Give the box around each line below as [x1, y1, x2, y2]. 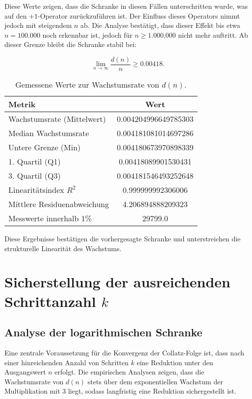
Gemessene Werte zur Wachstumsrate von [15, 79, 159, 91]
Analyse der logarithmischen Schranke [4, 325, 202, 340]
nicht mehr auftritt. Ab [178, 29, 248, 40]
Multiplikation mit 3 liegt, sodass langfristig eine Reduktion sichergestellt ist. [4, 386, 236, 396]
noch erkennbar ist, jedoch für [42, 29, 133, 40]
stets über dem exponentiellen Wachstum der [87, 376, 223, 386]
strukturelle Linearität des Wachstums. [4, 243, 122, 253]
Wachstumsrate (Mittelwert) [8, 113, 106, 125]
